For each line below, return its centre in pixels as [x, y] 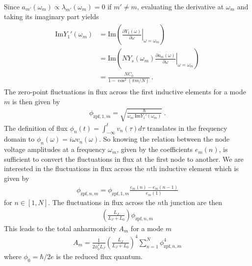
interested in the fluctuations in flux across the [74, 168]
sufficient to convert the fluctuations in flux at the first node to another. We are [124, 159]
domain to [19, 139]
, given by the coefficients [155, 149]
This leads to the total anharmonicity [60, 228]
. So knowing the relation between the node [164, 139]
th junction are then [192, 202]
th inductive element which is [194, 168]
